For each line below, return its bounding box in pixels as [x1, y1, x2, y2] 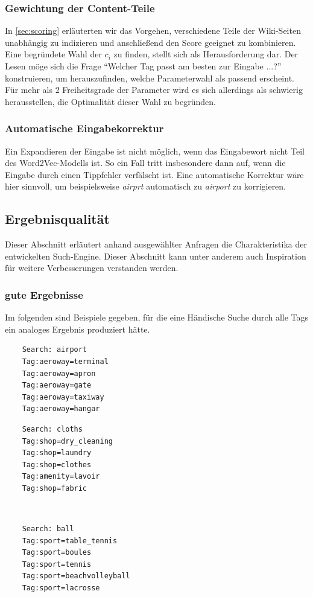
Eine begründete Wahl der [5, 48, 102, 60]
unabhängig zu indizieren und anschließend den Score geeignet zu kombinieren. [5, 36, 296, 48]
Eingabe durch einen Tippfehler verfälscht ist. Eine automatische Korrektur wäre [5, 168, 304, 180]
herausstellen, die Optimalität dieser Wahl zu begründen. [5, 95, 216, 107]
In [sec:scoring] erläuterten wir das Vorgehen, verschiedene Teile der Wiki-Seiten [5, 24, 301, 37]
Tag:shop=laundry [22, 449, 92, 458]
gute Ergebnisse [5, 287, 83, 302]
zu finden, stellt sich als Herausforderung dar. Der [113, 48, 299, 60]
